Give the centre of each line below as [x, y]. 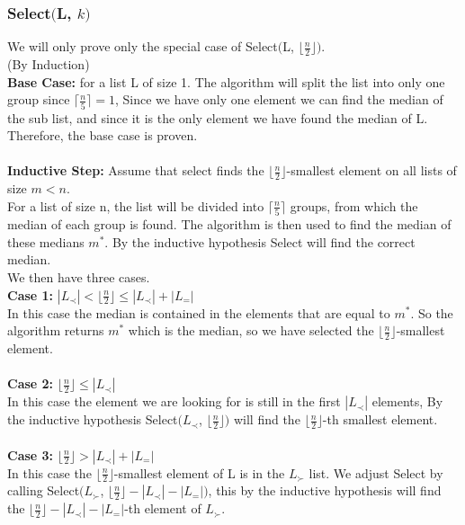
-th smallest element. [380, 419]
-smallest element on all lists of [371, 170]
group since [39, 99]
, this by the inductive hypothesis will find [325, 490]
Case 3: [31, 454]
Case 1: [31, 294]
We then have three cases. [79, 276]
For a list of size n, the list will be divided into [136, 205]
